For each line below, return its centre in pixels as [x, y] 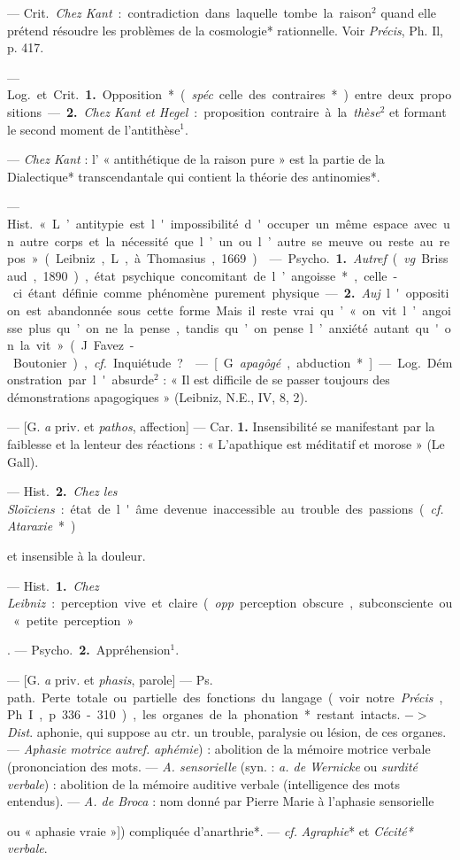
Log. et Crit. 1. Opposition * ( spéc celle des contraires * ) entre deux [211, 94]
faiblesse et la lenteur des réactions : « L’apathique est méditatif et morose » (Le [226, 444]
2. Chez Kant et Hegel [127, 111]
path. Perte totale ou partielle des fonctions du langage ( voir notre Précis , [225, 697]
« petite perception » [73, 620]
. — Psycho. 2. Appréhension [89, 650]
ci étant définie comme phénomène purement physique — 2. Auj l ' [206, 293]
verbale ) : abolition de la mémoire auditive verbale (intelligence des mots [204, 783]
